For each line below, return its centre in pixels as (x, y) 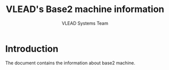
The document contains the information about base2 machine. (70, 63)
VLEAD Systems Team (85, 23)
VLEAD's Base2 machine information (85, 9)
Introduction (32, 49)
